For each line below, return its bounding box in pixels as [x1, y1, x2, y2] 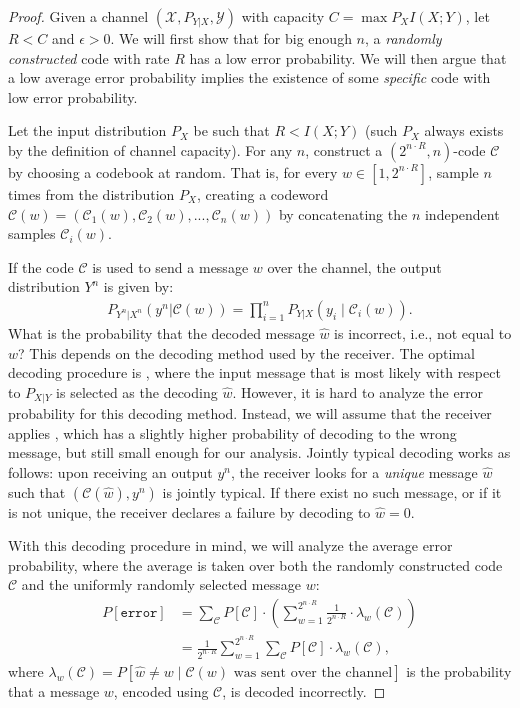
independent [424, 203, 500, 224]
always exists [424, 120, 504, 141]
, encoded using [113, 680, 209, 701]
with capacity [241, 6, 325, 26]
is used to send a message [92, 256, 249, 277]
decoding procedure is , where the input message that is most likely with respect [8, 362, 501, 383]
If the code [8, 256, 74, 277]
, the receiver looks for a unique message [230, 461, 478, 482]
